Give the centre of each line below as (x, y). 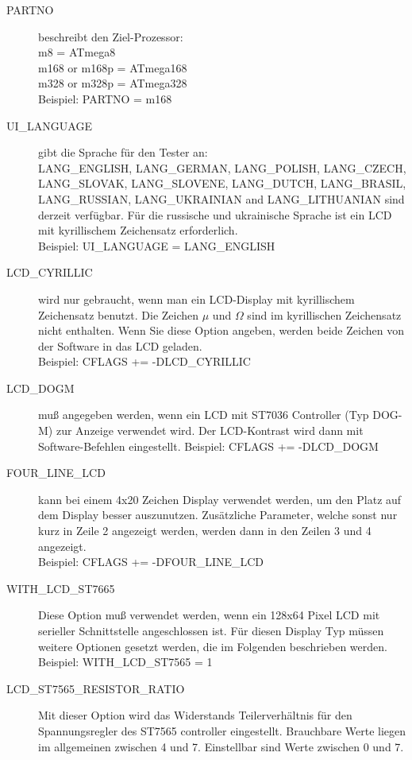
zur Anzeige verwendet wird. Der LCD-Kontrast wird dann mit (210, 430)
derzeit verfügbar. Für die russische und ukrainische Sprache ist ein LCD (215, 214)
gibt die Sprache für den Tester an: (123, 152)
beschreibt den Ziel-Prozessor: (111, 36)
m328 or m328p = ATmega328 (113, 83)
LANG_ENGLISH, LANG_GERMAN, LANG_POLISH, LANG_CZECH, (222, 167)
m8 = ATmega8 (77, 52)
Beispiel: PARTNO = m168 (105, 98)
